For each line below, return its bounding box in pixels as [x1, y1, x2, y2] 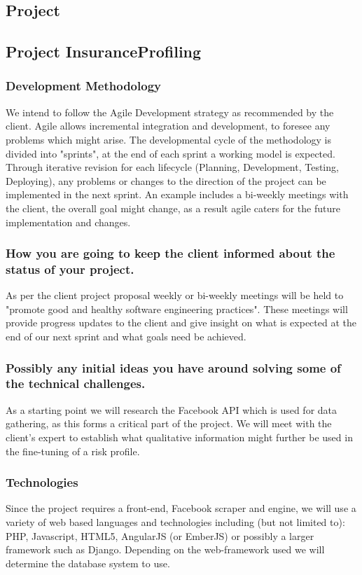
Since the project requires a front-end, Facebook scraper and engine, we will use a [6, 501, 356, 515]
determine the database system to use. [6, 555, 170, 570]
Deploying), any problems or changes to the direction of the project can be [6, 173, 326, 188]
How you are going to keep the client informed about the [6, 244, 335, 262]
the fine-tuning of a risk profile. [6, 443, 140, 458]
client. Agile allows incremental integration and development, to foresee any [6, 118, 330, 133]
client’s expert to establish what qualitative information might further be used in [6, 429, 353, 444]
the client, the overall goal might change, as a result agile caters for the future [6, 200, 340, 215]
